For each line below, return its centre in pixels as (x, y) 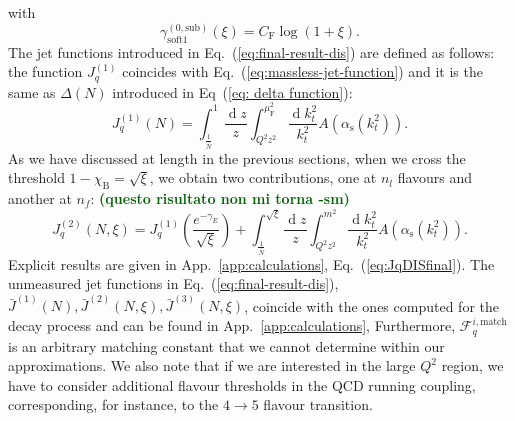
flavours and (435, 177)
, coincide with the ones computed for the (371, 305)
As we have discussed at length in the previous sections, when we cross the (237, 157)
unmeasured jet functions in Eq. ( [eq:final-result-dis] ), (173, 283)
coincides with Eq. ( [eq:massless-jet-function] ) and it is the (302, 71)
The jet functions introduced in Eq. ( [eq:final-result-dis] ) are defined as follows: (251, 51)
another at (40, 197)
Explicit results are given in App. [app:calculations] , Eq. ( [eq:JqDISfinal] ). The (251, 263)
